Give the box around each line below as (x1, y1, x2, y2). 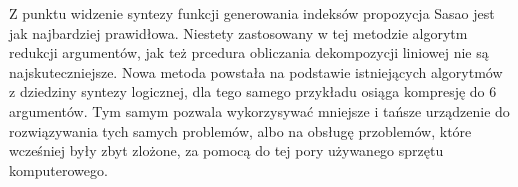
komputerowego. (9, 159, 108, 180)
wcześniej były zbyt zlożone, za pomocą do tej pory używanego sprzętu (9, 140, 444, 161)
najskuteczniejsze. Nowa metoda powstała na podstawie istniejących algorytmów (9, 61, 503, 82)
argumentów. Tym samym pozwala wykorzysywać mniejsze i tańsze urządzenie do (9, 100, 510, 121)
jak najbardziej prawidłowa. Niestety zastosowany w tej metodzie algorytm (9, 22, 468, 43)
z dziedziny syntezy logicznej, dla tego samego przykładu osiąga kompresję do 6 (9, 81, 497, 102)
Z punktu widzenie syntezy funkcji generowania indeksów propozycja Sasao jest (9, 3, 495, 23)
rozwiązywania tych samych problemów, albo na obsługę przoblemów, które (9, 120, 472, 141)
